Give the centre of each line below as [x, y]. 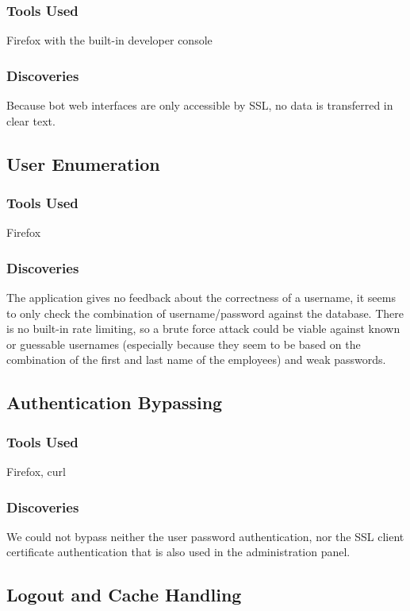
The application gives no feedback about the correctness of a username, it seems [201, 298]
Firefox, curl [36, 471]
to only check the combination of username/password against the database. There [205, 313]
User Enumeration [83, 163]
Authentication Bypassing [115, 402]
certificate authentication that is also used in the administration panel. [178, 552]
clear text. [31, 120]
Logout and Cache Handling [124, 595]
